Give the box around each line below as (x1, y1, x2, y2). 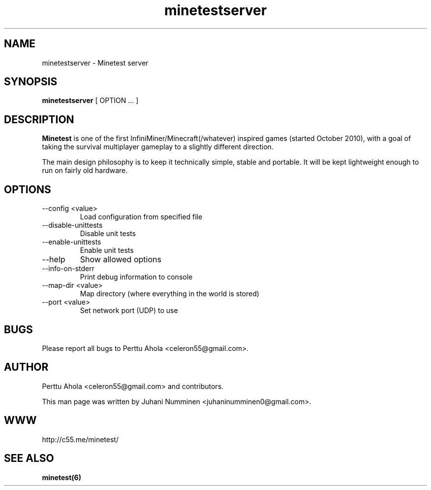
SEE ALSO (4, 452, 54, 465)
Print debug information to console (80, 273, 193, 281)
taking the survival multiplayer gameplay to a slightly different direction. (42, 142, 274, 151)
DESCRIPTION (4, 113, 74, 126)
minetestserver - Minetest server (42, 58, 149, 67)
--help (42, 254, 65, 265)
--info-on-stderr (42, 264, 94, 273)
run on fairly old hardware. (42, 166, 128, 175)
